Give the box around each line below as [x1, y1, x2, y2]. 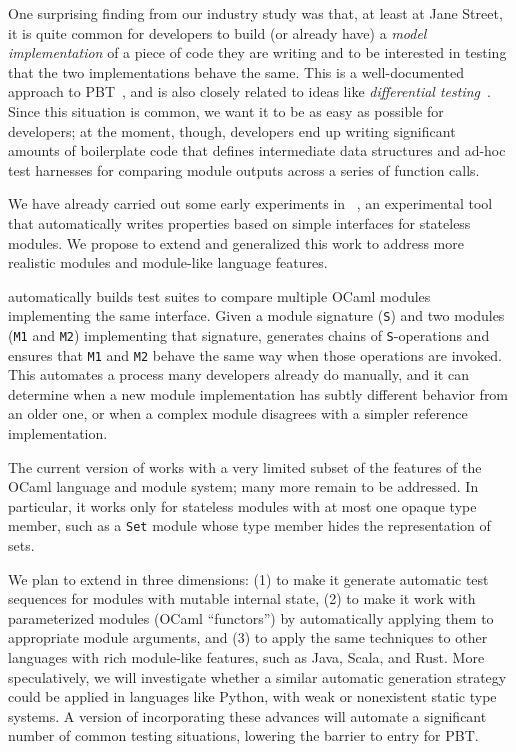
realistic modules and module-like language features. [8, 252, 328, 273]
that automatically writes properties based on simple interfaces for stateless [8, 212, 471, 233]
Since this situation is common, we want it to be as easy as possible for [8, 100, 444, 121]
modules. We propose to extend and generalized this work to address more [8, 232, 464, 253]
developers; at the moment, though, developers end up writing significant [8, 120, 456, 141]
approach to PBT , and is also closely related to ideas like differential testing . [8, 81, 491, 102]
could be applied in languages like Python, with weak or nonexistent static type [8, 686, 497, 707]
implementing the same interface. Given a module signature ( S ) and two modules [8, 305, 505, 326]
